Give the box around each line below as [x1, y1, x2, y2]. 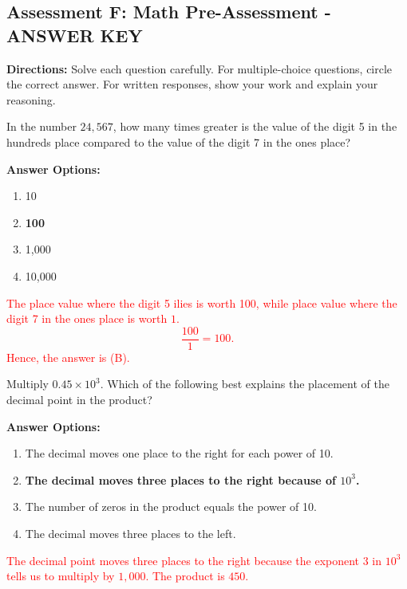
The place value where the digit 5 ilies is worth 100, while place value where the [6, 294, 397, 311]
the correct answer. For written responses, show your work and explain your [6, 76, 378, 92]
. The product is [145, 567, 225, 584]
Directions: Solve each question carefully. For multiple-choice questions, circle [6, 60, 393, 77]
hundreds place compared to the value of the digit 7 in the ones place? [6, 133, 351, 150]
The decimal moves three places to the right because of [25, 471, 336, 488]
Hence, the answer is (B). [6, 348, 130, 365]
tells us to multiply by [6, 567, 115, 584]
